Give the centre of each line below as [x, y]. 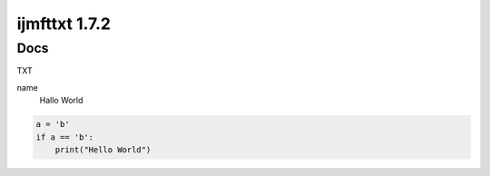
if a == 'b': [65, 137]
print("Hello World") [103, 149]
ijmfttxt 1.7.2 [64, 24]
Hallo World [61, 101]
